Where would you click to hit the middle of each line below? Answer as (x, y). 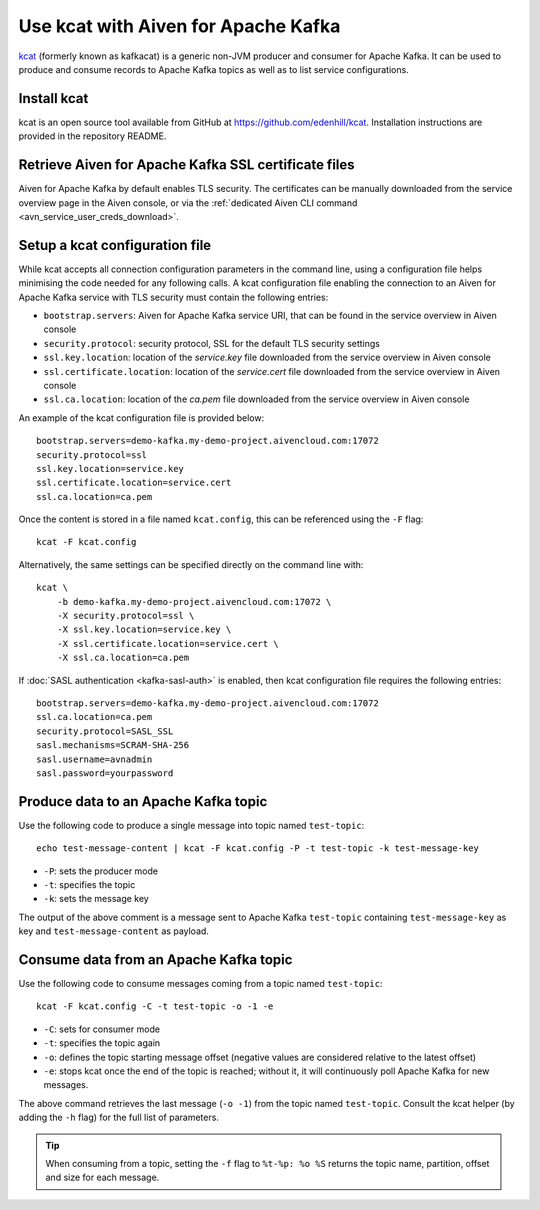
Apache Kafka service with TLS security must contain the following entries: (173, 297)
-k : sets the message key (96, 899)
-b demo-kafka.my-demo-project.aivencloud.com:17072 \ (194, 601)
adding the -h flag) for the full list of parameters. (119, 1117)
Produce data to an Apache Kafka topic (143, 801)
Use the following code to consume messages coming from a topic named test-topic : (200, 984)
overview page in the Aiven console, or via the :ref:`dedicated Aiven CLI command (188, 202)
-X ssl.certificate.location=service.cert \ (167, 643)
